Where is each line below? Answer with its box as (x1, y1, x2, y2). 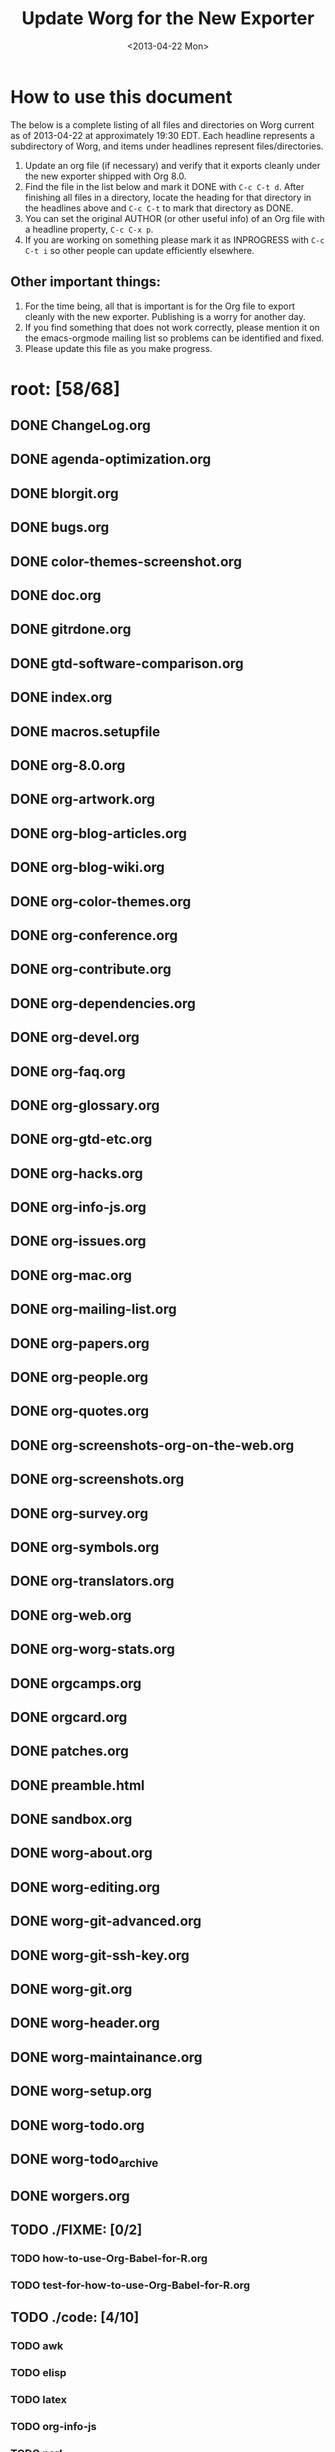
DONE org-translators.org (10, 1573, 175, 1590)
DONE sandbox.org (10, 1811, 133, 1828)
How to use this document (10, 85, 233, 108)
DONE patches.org (10, 1743, 130, 1760)
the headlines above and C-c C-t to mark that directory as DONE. (24, 202, 294, 214)
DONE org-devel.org (10, 1029, 140, 1046)
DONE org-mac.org (10, 1267, 133, 1284)
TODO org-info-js (10, 2419, 97, 2433)
